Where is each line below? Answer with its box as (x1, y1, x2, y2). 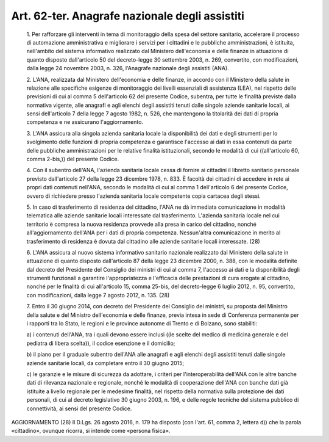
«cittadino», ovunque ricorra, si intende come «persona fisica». (11, 427, 171, 435)
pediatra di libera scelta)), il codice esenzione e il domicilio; (26, 339, 175, 347)
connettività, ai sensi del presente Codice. (26, 405, 132, 412)
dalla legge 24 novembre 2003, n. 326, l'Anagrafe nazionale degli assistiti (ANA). (26, 65, 229, 72)
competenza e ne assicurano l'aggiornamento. (26, 118, 143, 126)
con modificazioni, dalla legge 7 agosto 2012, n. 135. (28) (26, 291, 170, 299)
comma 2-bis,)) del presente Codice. (26, 156, 119, 163)
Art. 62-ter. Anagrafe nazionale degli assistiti (11, 9, 245, 23)
